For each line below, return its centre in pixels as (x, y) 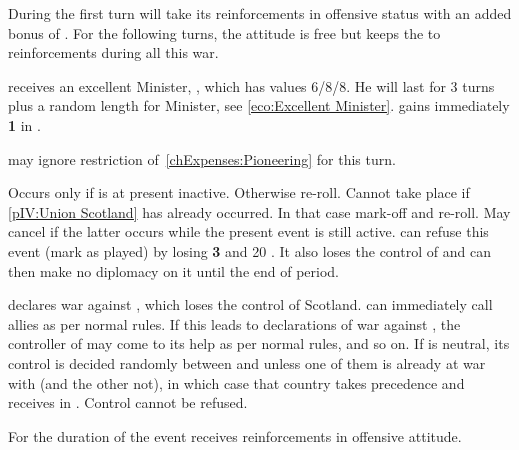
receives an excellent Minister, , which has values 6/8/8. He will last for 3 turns (251, 85)
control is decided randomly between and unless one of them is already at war (247, 362)
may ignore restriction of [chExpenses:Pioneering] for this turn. (202, 158)
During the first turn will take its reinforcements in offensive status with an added (260, 13)
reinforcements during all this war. (113, 52)
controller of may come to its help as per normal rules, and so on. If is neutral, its (259, 343)
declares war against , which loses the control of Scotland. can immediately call (250, 304)
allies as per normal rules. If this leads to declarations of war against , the (234, 323)
